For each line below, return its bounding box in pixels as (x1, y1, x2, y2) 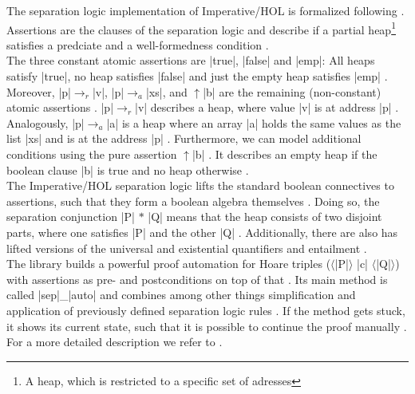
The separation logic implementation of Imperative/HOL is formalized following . (6, 2, 405, 18)
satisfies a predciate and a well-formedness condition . (6, 36, 269, 53)
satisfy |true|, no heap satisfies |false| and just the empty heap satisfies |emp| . (6, 68, 388, 85)
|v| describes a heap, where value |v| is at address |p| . (134, 99, 399, 116)
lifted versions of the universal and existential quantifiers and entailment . (6, 239, 367, 256)
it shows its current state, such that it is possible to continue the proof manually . (6, 317, 407, 334)
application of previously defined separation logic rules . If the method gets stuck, (6, 301, 405, 318)
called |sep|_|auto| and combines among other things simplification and (6, 286, 356, 303)
